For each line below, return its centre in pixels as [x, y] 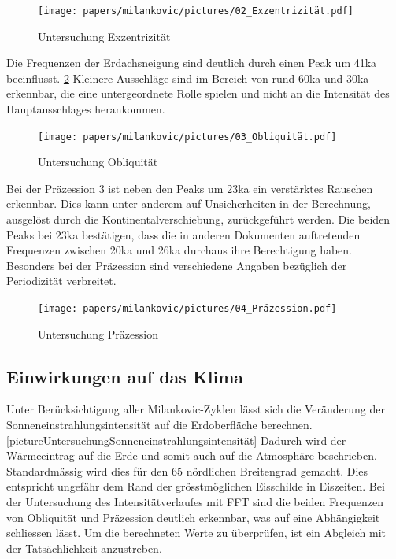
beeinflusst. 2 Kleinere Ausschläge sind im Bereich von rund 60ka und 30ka [188, 78]
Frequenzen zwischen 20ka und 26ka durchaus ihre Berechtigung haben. [179, 250]
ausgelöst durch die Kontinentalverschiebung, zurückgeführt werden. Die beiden [198, 219]
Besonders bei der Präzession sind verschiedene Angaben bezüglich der [177, 265]
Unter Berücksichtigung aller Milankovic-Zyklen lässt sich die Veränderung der [196, 409]
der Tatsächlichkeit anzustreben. [84, 548]
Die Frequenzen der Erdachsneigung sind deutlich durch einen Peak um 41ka [192, 63]
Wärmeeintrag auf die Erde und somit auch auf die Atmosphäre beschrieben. [192, 455]
